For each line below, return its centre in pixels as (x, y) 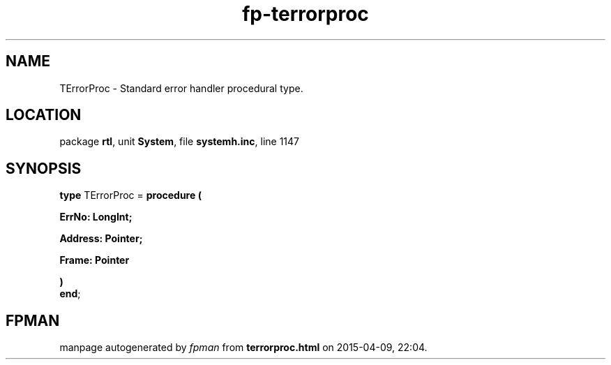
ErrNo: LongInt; (96, 217)
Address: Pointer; (101, 239)
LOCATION (44, 115)
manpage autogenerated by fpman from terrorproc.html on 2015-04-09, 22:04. (243, 348)
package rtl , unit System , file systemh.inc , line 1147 (180, 142)
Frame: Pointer (95, 260)
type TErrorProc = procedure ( (130, 195)
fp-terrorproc (305, 14)
